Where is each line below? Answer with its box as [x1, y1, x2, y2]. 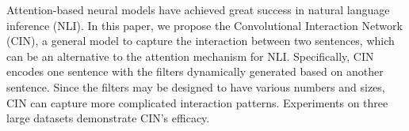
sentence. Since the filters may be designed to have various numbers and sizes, [6, 78, 385, 95]
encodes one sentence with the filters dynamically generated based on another [6, 63, 384, 80]
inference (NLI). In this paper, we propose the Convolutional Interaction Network [6, 17, 403, 33]
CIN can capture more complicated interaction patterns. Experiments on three [6, 94, 388, 110]
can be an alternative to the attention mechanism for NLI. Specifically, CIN [6, 47, 374, 64]
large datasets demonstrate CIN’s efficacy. [6, 110, 210, 126]
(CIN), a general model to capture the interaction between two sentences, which [6, 32, 395, 49]
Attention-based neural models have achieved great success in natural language [6, 2, 390, 17]
